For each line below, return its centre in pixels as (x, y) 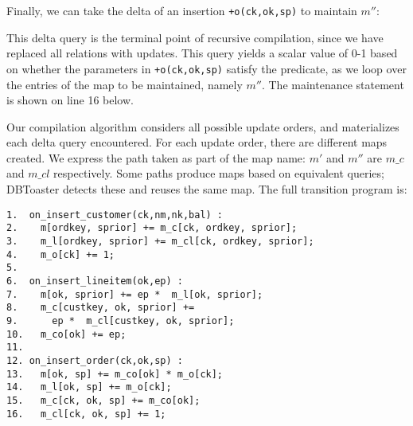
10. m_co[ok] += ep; (66, 334)
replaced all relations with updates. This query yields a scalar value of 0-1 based (202, 53)
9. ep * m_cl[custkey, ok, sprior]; (121, 320)
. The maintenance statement (333, 84)
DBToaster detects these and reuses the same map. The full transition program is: (207, 189)
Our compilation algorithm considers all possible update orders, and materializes (203, 126)
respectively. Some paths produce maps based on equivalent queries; (219, 173)
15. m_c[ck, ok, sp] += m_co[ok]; (103, 400)
